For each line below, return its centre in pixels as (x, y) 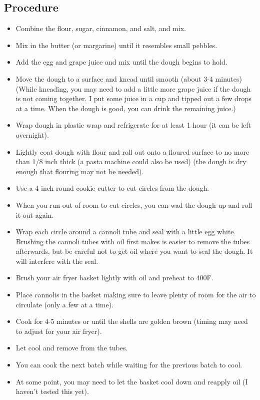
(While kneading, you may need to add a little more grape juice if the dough (133, 88)
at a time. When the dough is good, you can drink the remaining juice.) (126, 108)
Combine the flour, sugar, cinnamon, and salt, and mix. (101, 28)
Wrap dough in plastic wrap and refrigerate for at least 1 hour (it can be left (133, 125)
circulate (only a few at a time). (65, 304)
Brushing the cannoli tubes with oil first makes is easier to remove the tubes (133, 241)
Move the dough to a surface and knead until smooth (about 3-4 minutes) (129, 78)
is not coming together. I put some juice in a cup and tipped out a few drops (133, 98)
